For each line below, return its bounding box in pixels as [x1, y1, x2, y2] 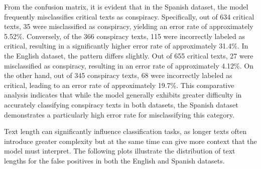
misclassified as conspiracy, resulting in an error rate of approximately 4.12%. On [4, 60, 253, 70]
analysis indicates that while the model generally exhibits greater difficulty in [4, 89, 242, 100]
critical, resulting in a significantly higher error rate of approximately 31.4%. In [4, 40, 248, 51]
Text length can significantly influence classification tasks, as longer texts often [4, 126, 247, 136]
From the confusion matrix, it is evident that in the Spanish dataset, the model [4, 1, 248, 11]
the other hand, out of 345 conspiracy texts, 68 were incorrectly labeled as [4, 70, 232, 80]
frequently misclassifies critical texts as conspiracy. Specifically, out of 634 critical [4, 11, 254, 21]
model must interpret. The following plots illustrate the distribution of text [4, 145, 235, 156]
